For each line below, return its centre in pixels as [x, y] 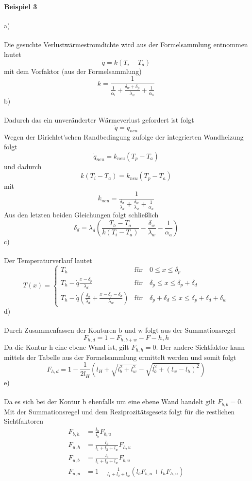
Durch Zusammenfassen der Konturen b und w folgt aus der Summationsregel [120, 330]
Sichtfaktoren [24, 421]
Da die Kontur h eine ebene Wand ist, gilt [67, 347]
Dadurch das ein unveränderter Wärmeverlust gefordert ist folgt [99, 119]
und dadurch [23, 166]
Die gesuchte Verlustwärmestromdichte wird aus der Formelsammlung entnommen [126, 45]
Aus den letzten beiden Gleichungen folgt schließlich [81, 215]
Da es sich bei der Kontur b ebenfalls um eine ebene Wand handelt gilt [110, 401]
